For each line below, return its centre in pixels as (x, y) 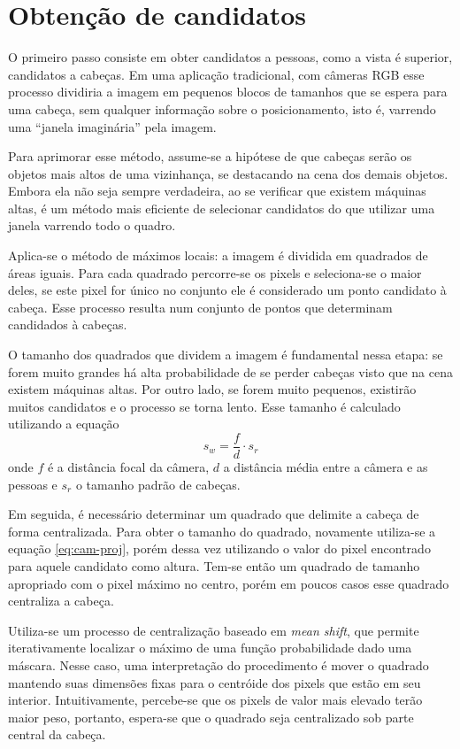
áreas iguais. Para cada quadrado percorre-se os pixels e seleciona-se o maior (215, 272)
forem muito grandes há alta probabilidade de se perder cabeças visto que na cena (230, 371)
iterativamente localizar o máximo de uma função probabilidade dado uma (210, 648)
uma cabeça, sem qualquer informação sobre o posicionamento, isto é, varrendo (222, 108)
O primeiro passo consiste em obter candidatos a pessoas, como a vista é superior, (230, 57)
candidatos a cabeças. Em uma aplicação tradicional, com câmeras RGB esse (216, 74)
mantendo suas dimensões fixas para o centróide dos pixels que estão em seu (215, 682)
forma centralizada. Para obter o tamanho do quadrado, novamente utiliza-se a (222, 531)
